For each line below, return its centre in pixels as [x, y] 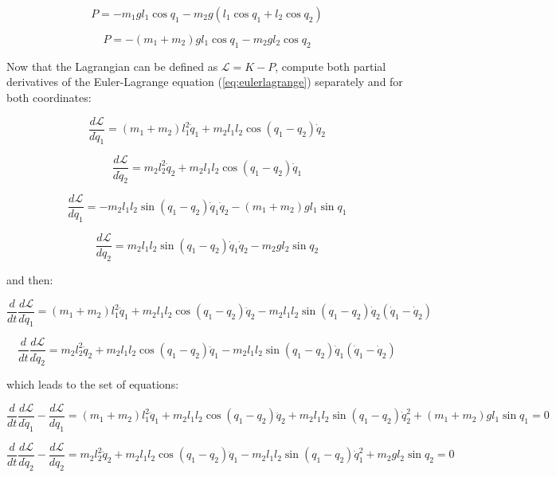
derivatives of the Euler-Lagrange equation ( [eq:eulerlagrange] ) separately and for [205, 82]
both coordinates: [49, 97]
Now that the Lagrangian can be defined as [112, 66]
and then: [30, 280]
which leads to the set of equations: [93, 384]
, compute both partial [331, 66]
